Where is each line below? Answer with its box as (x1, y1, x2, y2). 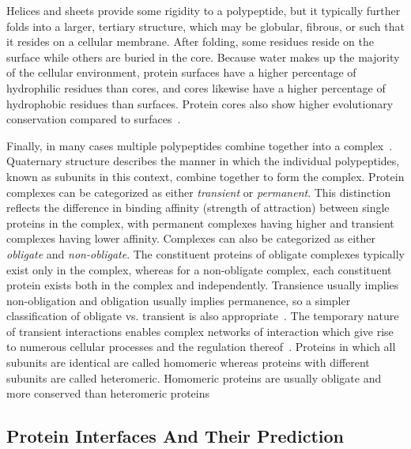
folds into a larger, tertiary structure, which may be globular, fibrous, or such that (6, 17, 405, 34)
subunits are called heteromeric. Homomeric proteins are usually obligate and (6, 369, 382, 386)
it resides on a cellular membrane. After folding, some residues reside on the (6, 33, 374, 50)
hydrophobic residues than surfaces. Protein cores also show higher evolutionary (6, 95, 394, 111)
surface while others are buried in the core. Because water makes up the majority (6, 48, 400, 65)
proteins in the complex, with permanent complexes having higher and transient (6, 214, 394, 231)
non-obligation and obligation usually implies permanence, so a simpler (6, 292, 351, 308)
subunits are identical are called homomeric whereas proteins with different (6, 354, 370, 371)
